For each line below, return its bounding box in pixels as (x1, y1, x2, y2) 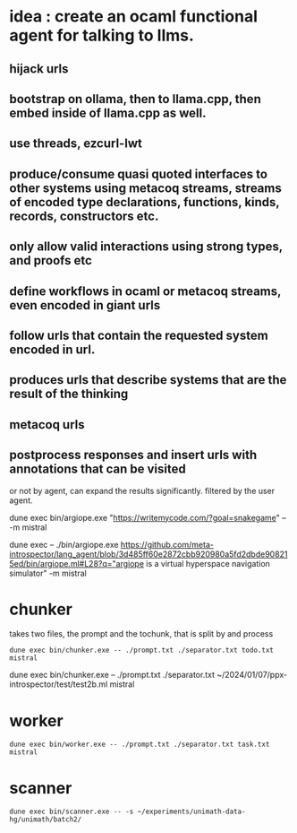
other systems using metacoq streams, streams (9, 180, 282, 195)
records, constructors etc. (9, 208, 159, 223)
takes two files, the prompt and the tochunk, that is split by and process (9, 629, 274, 639)
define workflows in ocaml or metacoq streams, (9, 283, 282, 299)
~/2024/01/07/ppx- (216, 670, 288, 681)
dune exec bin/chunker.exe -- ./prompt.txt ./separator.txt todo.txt (9, 646, 275, 655)
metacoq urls (9, 417, 85, 432)
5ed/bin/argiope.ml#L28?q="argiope (9, 558, 145, 568)
